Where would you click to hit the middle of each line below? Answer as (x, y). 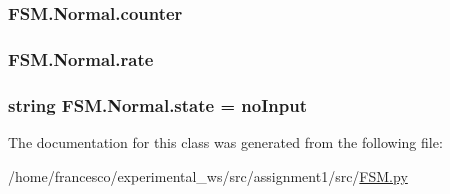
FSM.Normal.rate (81, 58)
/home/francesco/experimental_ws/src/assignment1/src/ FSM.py (208, 175)
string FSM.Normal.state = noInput (157, 104)
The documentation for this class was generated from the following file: (225, 141)
